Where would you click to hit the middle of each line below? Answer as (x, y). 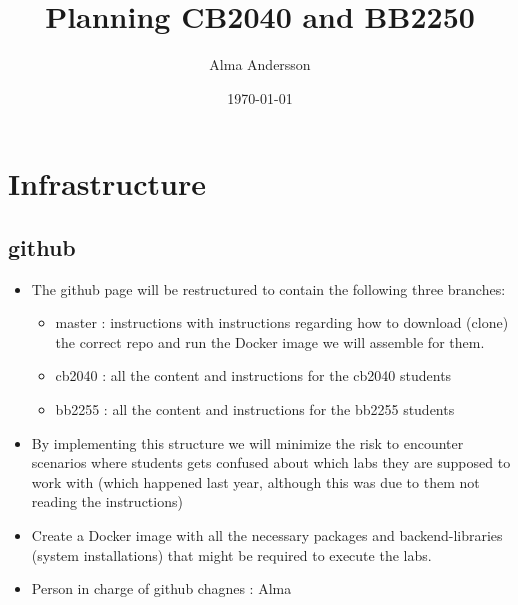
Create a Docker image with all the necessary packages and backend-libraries (267, 535)
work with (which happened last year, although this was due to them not (255, 481)
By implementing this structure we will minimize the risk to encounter (247, 442)
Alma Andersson (260, 64)
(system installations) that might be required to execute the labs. (231, 554)
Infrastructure (107, 183)
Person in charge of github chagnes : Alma (161, 588)
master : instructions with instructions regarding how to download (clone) (282, 322)
